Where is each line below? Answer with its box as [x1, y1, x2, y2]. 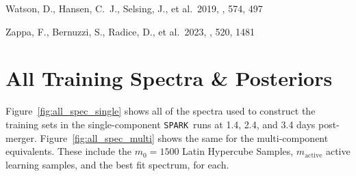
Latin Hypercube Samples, [182, 144, 294, 158]
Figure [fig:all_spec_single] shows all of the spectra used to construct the [5, 104, 316, 118]
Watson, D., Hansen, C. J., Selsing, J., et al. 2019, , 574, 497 [5, 1, 263, 15]
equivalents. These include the [5, 144, 132, 158]
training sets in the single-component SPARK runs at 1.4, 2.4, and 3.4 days [5, 117, 316, 131]
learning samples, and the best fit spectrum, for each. [5, 157, 229, 171]
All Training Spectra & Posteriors [5, 64, 333, 92]
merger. [5, 130, 37, 145]
